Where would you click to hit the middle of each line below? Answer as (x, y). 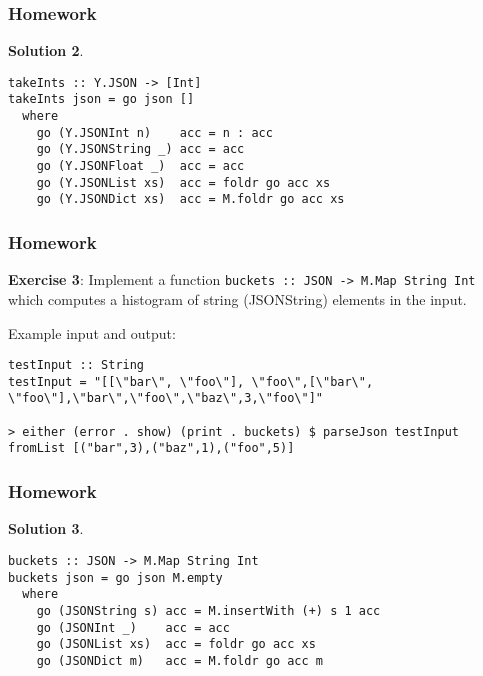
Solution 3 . (46, 528)
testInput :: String (76, 365)
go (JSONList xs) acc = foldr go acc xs (176, 644)
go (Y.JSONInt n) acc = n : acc (154, 132)
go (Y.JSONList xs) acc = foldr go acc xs (183, 182)
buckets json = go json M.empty (115, 577)
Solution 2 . (46, 50)
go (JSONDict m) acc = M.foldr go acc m (179, 660)
